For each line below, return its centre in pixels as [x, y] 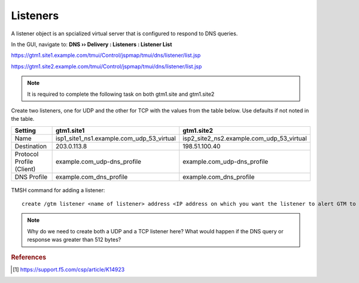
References [29, 257]
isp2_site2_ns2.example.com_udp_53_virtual [245, 138]
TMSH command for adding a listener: [58, 190]
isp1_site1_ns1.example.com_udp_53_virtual [115, 138]
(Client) [25, 169]
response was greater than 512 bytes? [74, 240]
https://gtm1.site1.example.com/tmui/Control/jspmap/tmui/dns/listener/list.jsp [106, 55]
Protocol [27, 154]
